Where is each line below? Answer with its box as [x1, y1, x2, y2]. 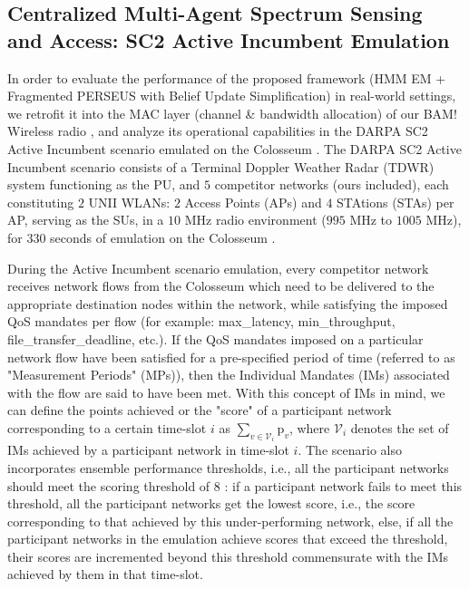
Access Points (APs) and [184, 192, 322, 211]
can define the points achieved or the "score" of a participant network [7, 401, 392, 420]
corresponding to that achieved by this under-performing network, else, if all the [7, 511, 454, 530]
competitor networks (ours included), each [214, 175, 449, 194]
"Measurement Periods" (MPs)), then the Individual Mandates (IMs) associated [7, 365, 450, 384]
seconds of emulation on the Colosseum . [50, 227, 276, 246]
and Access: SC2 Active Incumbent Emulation [7, 25, 450, 53]
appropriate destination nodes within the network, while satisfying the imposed [7, 294, 448, 313]
